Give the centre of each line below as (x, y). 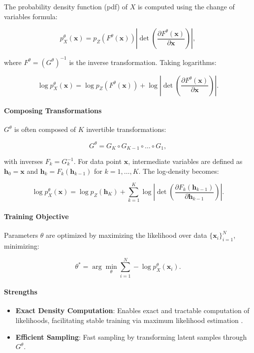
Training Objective (36, 216)
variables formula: (31, 16)
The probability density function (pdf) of (66, 6)
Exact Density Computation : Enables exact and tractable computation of (132, 310)
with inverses (24, 161)
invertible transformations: (126, 129)
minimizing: (22, 245)
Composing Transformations (53, 111)
